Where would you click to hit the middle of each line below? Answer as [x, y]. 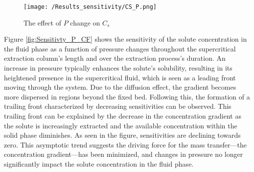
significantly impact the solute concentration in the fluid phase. [99, 163]
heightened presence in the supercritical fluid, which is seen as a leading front [120, 77]
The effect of [42, 22]
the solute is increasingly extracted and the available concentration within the [121, 125]
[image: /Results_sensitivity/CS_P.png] [90, 7]
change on [85, 22]
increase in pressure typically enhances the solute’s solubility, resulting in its [118, 68]
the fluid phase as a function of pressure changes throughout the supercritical [120, 48]
